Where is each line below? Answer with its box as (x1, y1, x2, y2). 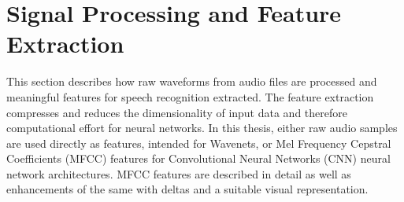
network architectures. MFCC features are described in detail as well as (6, 165, 351, 182)
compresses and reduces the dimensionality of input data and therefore (6, 104, 347, 120)
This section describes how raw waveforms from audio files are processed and (6, 73, 377, 90)
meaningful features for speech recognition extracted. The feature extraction (6, 88, 374, 105)
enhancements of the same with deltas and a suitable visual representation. (6, 181, 369, 197)
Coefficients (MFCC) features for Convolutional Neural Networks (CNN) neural (6, 150, 391, 167)
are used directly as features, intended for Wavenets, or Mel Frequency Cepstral (6, 134, 391, 151)
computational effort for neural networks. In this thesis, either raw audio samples (6, 119, 398, 136)
